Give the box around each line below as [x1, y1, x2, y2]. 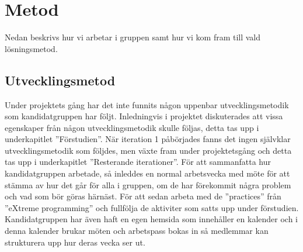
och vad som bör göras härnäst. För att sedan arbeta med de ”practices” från [5, 190, 281, 202]
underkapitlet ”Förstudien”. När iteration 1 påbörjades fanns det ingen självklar [5, 133, 291, 145]
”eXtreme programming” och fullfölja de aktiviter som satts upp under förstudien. [5, 201, 299, 213]
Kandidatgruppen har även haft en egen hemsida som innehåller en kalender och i [5, 213, 298, 225]
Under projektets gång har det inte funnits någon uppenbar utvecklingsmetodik [5, 98, 289, 111]
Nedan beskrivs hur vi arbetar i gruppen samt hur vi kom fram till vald [5, 31, 261, 43]
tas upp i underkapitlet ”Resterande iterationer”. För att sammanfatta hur [5, 156, 271, 168]
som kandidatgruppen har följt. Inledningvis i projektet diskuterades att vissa [5, 110, 283, 122]
